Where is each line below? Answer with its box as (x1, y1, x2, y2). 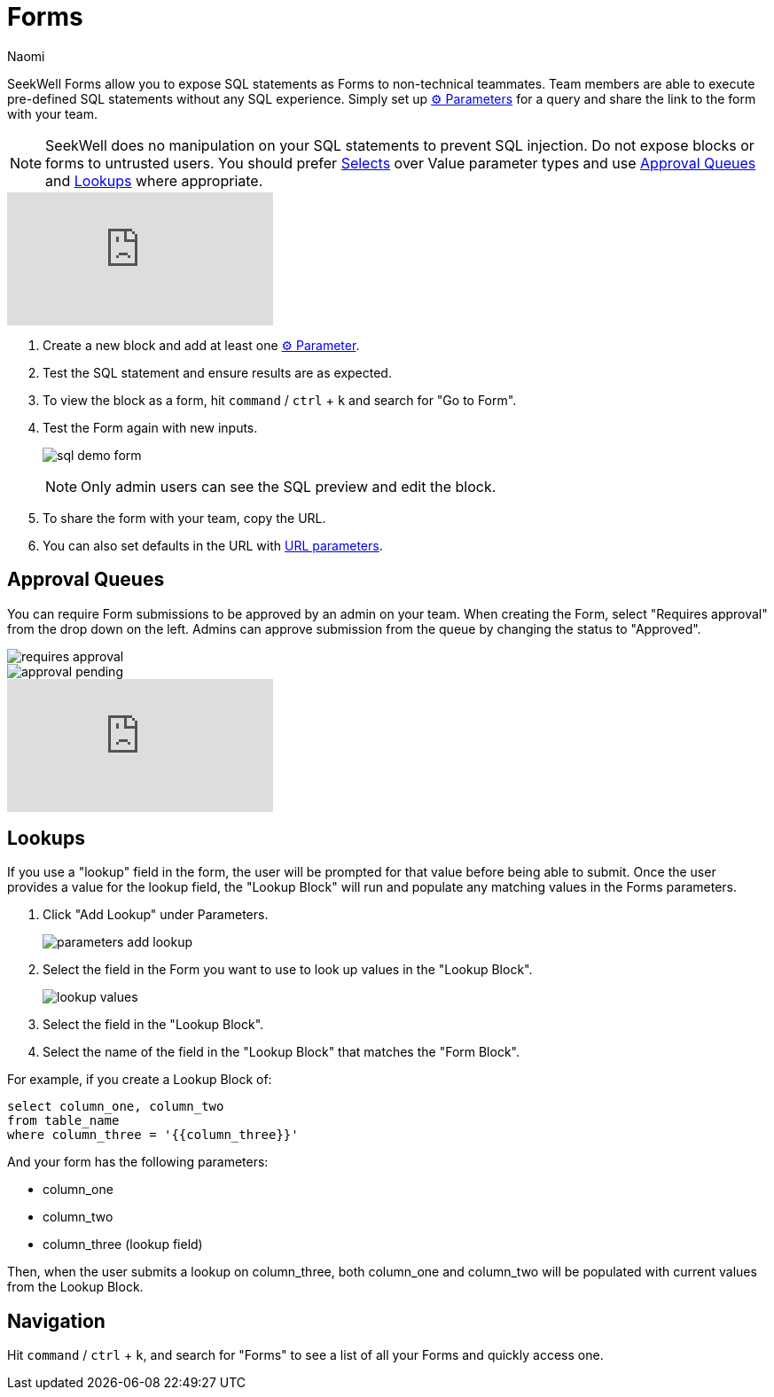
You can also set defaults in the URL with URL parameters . (43, 537, 383, 553)
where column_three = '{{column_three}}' (7, 1128, 299, 1143)
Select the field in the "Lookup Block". (43, 1017, 264, 1033)
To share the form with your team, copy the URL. (43, 510, 326, 526)
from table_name (7, 1113, 120, 1128)
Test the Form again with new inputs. (43, 419, 258, 435)
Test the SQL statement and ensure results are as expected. (43, 364, 392, 380)
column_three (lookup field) (43, 1237, 203, 1253)
